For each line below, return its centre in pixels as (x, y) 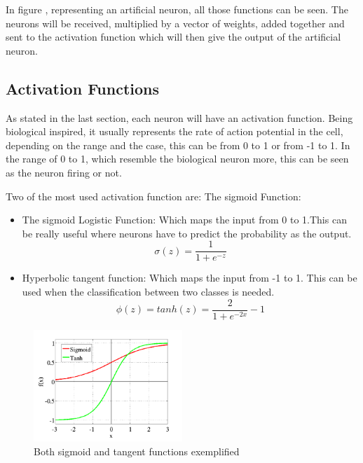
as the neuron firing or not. (64, 172)
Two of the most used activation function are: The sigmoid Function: (153, 196)
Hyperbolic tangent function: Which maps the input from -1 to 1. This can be (190, 278)
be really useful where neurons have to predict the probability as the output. (187, 233)
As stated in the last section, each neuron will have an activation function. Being (179, 117)
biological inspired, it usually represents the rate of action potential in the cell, (174, 131)
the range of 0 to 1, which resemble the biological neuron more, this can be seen (177, 159)
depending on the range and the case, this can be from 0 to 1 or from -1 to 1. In (178, 145)
